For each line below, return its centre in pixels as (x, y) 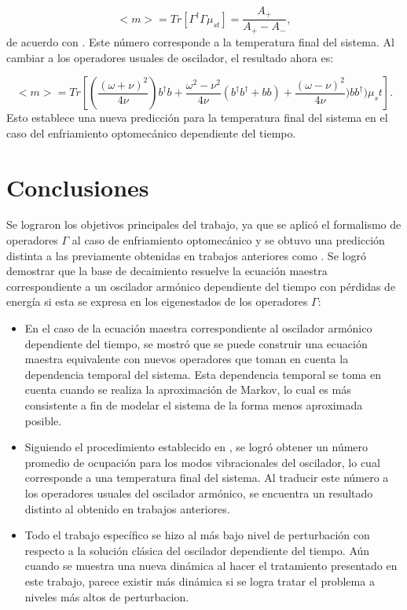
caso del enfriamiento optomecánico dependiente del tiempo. (151, 132)
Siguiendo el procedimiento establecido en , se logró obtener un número (196, 447)
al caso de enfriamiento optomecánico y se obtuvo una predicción (228, 240)
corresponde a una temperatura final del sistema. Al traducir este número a (207, 478)
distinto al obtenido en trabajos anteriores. (127, 508)
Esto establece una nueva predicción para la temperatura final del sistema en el (197, 118)
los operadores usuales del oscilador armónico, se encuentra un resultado (199, 492)
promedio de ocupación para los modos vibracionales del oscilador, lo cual (202, 462)
